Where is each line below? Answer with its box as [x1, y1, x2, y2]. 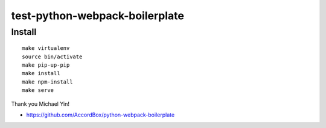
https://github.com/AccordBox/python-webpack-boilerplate [26, 111, 175, 118]
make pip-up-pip [22, 61, 70, 69]
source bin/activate [22, 53, 83, 60]
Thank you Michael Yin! [11, 100, 69, 108]
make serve [22, 87, 54, 94]
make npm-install [22, 78, 73, 85]
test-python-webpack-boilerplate [11, 9, 184, 22]
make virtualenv [22, 45, 70, 52]
